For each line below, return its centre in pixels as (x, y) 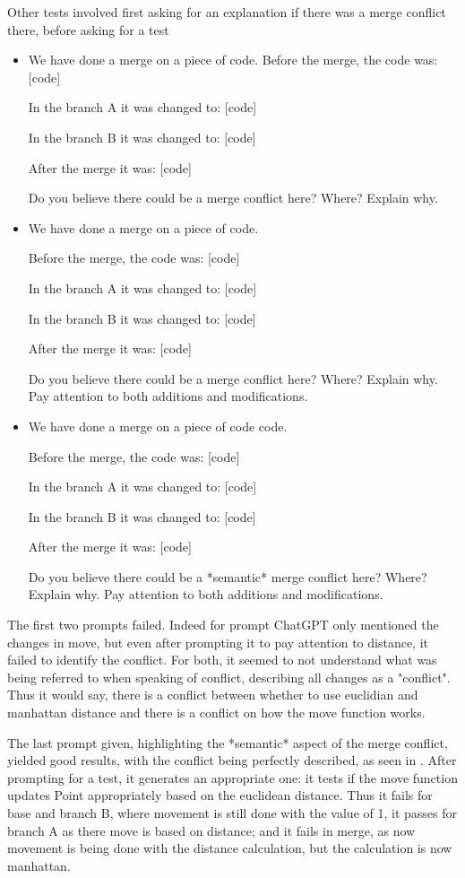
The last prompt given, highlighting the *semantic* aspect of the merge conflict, (228, 742)
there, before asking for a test (88, 29)
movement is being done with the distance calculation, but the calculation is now (230, 848)
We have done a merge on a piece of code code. (158, 426)
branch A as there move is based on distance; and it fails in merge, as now (211, 830)
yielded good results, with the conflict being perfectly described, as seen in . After (232, 760)
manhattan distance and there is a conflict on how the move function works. (216, 713)
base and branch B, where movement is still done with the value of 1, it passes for (232, 813)
